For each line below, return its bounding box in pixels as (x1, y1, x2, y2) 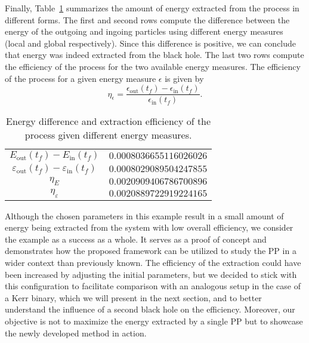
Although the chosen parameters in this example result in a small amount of (5, 209, 284, 222)
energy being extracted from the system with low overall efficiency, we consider (5, 221, 293, 234)
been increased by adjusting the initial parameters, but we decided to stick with (5, 268, 297, 280)
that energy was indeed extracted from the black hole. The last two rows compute (5, 48, 304, 61)
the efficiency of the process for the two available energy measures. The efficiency (5, 60, 301, 72)
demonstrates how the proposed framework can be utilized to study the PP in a (5, 244, 296, 257)
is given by (165, 72, 204, 84)
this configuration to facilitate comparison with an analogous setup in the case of (5, 280, 301, 292)
